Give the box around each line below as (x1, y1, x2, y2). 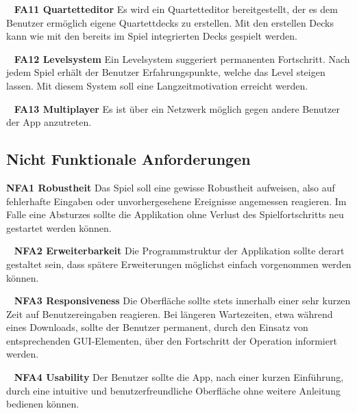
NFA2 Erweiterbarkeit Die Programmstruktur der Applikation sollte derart (14, 243, 345, 258)
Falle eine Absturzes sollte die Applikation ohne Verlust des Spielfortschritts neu (6, 207, 344, 222)
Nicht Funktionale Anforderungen (6, 148, 251, 170)
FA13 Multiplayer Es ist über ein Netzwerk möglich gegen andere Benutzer (14, 101, 340, 116)
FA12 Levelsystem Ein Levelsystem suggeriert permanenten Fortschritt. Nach (14, 51, 350, 66)
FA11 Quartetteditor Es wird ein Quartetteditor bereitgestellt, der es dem (14, 2, 338, 16)
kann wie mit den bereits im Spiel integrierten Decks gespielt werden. (6, 29, 297, 43)
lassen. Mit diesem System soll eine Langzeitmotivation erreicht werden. (6, 78, 308, 92)
